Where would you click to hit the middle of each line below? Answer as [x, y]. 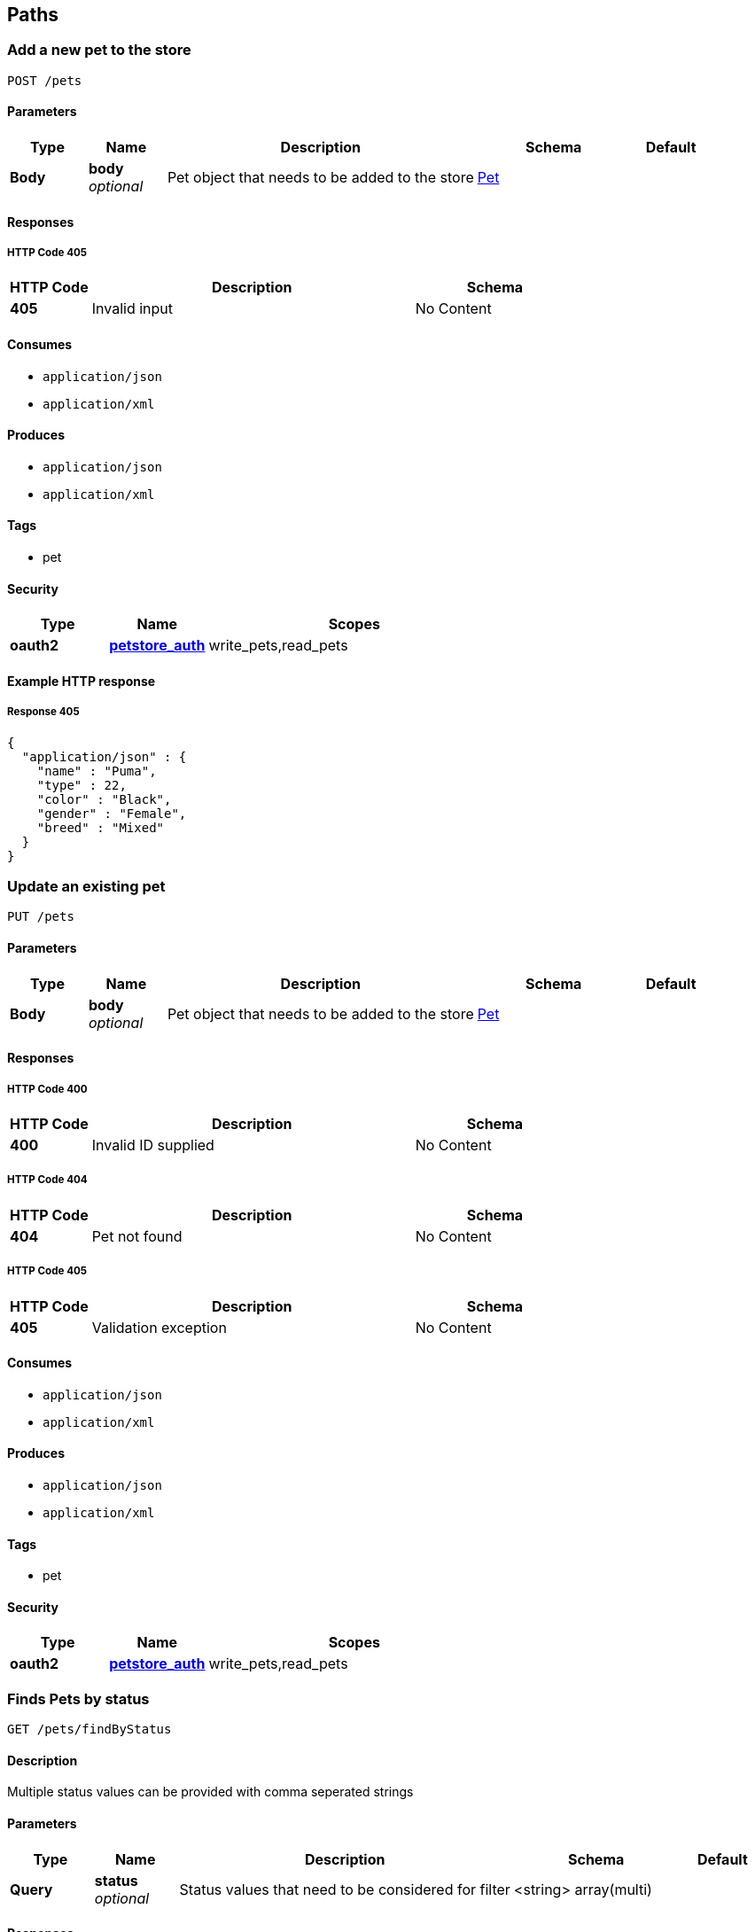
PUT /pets [41, 917]
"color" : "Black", [104, 799]
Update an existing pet [86, 887]
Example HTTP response [82, 681]
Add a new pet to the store [99, 50]
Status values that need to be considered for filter [345, 1889]
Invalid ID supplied [153, 1145]
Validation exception [159, 1327]
